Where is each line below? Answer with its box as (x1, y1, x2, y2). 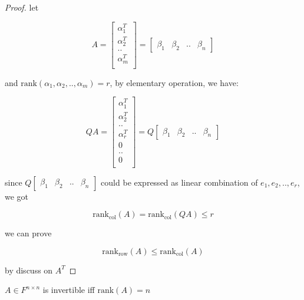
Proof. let (5, 1, 39, 13)
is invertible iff (42, 283, 95, 296)
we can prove (5, 227, 52, 239)
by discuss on (5, 263, 53, 276)
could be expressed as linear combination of (101, 176, 258, 188)
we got (5, 190, 29, 202)
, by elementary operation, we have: (110, 76, 239, 88)
